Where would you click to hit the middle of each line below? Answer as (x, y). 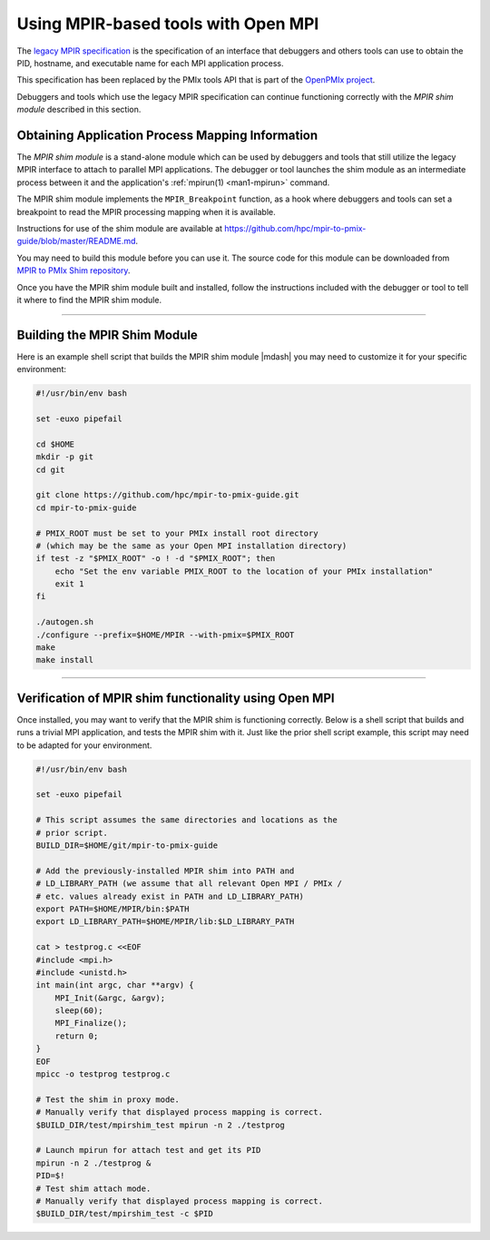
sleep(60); (79, 1011)
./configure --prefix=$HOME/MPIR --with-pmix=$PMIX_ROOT (165, 635)
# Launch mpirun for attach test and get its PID (148, 1150)
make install (65, 660)
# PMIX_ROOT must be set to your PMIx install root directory (177, 533)
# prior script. (72, 832)
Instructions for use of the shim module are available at (119, 228)
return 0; (77, 1036)
